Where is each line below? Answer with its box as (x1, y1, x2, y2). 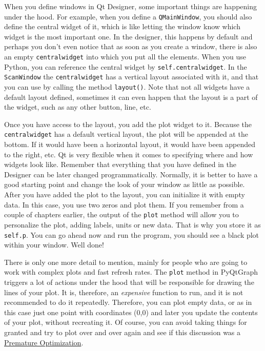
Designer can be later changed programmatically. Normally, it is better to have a (4, 169, 258, 179)
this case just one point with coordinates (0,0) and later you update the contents (4, 306, 258, 317)
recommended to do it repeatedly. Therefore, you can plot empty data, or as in (4, 297, 252, 307)
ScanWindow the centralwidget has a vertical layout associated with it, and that (4, 71, 259, 82)
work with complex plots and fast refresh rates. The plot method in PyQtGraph (4, 266, 258, 277)
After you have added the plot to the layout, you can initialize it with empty (4, 189, 245, 200)
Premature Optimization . (4, 337, 84, 347)
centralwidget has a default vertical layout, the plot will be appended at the (4, 129, 248, 139)
